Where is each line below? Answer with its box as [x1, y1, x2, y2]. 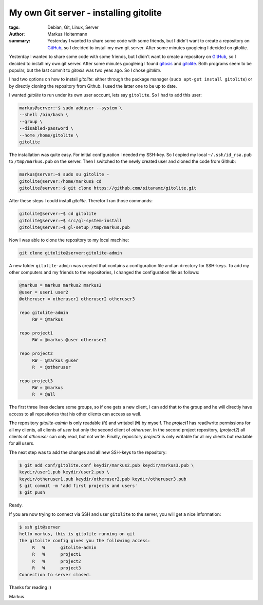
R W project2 [32, 558, 81, 564]
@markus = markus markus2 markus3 [19, 283, 102, 288]
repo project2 [19, 351, 53, 356]
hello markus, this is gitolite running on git [19, 531, 135, 537]
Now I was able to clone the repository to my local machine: [9, 237, 129, 243]
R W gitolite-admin [32, 545, 97, 550]
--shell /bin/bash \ [19, 112, 68, 117]
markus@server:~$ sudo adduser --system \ [19, 105, 122, 111]
